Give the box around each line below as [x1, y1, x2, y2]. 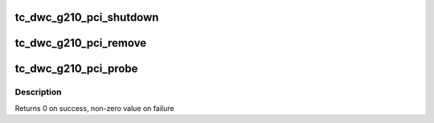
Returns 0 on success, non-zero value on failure [14, 103, 174, 113]
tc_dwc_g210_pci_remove [14, 36, 147, 50]
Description [14, 87, 62, 98]
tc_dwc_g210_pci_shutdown [14, 10, 159, 24]
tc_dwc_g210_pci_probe [14, 62, 138, 76]
